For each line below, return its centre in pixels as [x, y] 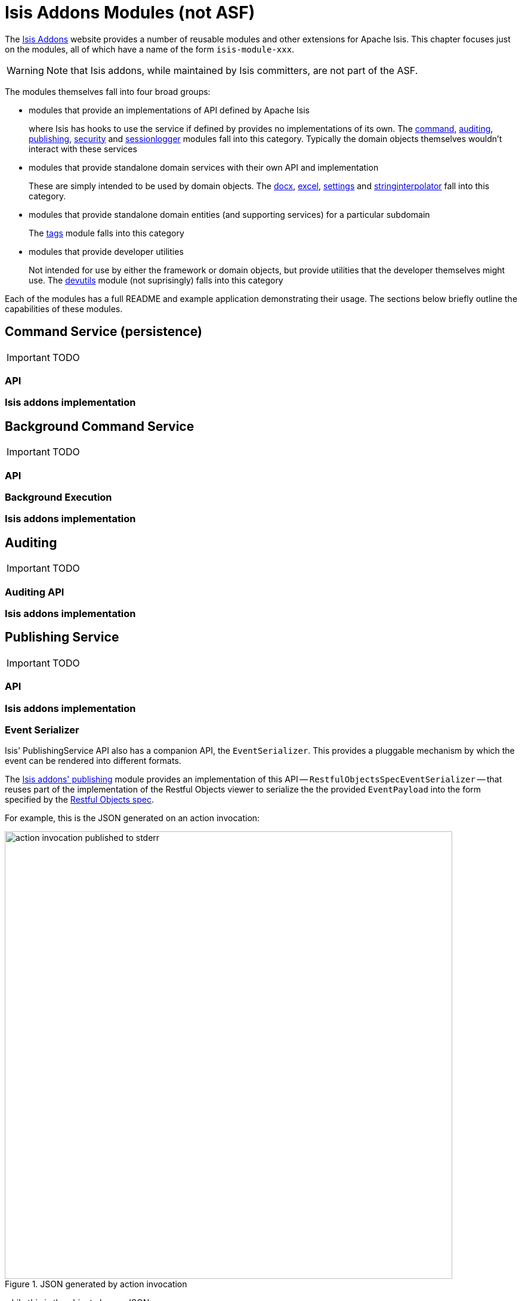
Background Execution [58, 497]
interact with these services [83, 149]
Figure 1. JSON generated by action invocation [96, 1284]
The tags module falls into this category [106, 233]
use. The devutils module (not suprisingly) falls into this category [156, 280]
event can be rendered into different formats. [93, 761]
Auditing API [35, 592]
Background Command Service [100, 426]
